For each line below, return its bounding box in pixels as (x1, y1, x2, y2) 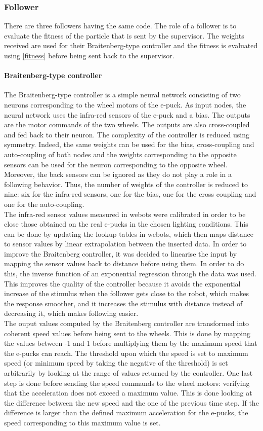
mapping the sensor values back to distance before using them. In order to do (4, 258, 244, 269)
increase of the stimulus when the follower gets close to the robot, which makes (4, 288, 249, 299)
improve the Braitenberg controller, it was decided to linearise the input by (4, 248, 237, 259)
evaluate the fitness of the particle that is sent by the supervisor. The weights (4, 30, 244, 41)
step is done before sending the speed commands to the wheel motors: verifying (4, 377, 250, 388)
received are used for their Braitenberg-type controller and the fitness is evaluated (4, 40, 258, 51)
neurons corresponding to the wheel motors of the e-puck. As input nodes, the (4, 99, 246, 110)
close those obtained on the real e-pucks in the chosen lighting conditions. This (4, 219, 248, 229)
